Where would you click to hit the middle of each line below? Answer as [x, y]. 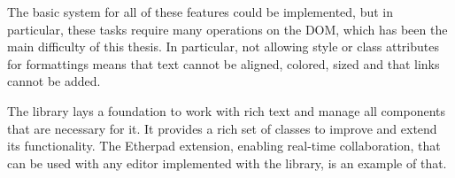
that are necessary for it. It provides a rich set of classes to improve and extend [222, 128]
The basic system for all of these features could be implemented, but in [200, 12]
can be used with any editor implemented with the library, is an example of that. [227, 163]
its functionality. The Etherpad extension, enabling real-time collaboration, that [224, 146]
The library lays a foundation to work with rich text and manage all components [226, 110]
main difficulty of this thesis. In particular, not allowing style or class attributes [223, 46]
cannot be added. [54, 81]
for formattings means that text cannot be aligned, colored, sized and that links [224, 63]
